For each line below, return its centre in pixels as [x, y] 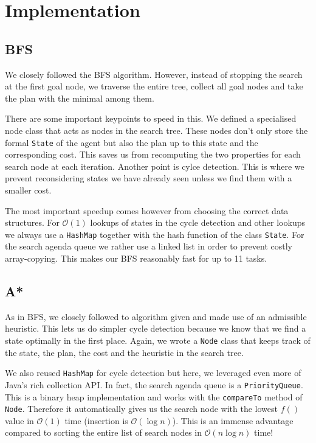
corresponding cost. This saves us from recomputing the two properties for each [153, 154]
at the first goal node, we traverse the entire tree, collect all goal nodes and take [154, 86]
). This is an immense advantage [233, 420]
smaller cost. [28, 190]
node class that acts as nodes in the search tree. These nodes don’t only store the [156, 130]
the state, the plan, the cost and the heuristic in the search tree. [124, 352]
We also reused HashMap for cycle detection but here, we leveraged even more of [153, 373]
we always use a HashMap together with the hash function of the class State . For [155, 234]
